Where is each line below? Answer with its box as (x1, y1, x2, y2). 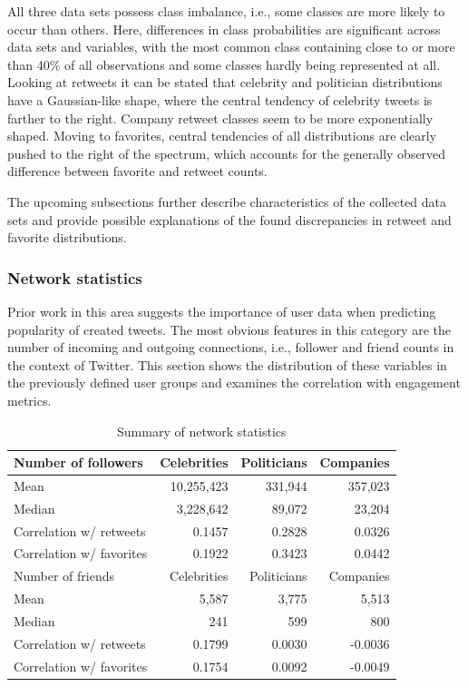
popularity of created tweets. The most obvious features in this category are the (7, 319, 451, 339)
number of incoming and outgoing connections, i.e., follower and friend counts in (7, 338, 454, 357)
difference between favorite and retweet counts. (7, 162, 268, 181)
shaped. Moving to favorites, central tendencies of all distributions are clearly (7, 126, 437, 145)
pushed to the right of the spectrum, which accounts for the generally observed (7, 143, 446, 162)
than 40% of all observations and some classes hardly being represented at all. (7, 54, 441, 74)
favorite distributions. (7, 228, 127, 247)
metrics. (7, 390, 52, 409)
